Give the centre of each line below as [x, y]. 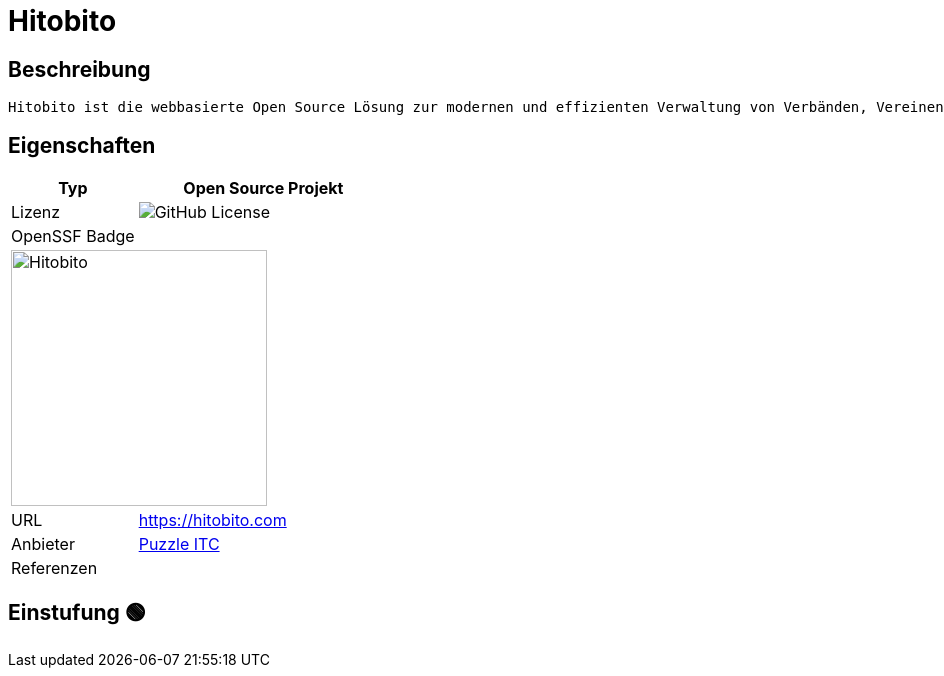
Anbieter [43, 544]
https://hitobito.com [212, 520]
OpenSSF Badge [73, 236]
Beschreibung [79, 69]
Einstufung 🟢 [77, 613]
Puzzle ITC [179, 544]
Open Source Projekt [263, 188]
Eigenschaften [82, 145]
